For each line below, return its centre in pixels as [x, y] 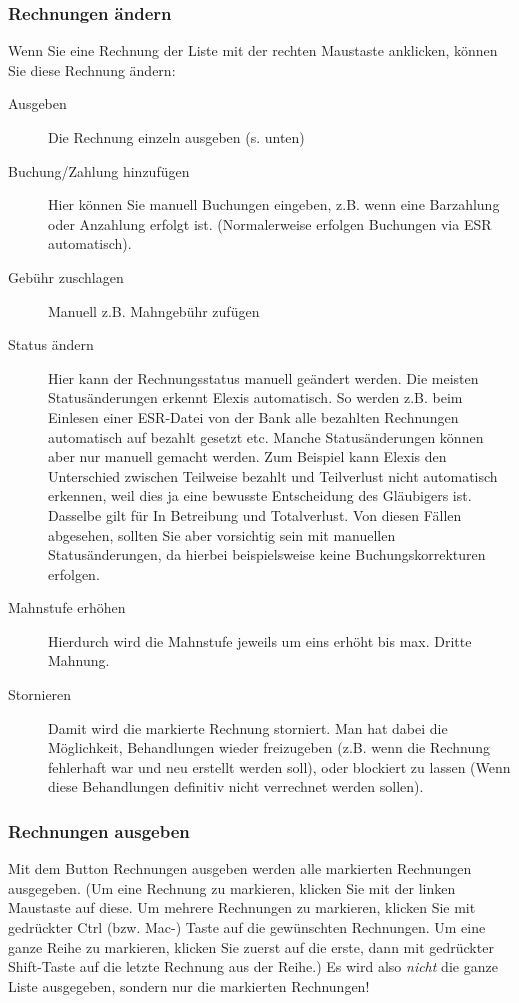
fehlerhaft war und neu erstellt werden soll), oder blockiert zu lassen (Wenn [279, 766]
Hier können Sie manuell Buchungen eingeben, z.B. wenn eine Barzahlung [274, 204]
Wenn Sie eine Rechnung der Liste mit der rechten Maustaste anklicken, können [253, 50]
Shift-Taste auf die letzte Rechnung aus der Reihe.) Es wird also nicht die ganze [253, 966]
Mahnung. [79, 660]
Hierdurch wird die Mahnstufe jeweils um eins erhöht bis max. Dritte [260, 640]
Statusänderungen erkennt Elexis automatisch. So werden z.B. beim [255, 397]
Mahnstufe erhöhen [67, 607]
